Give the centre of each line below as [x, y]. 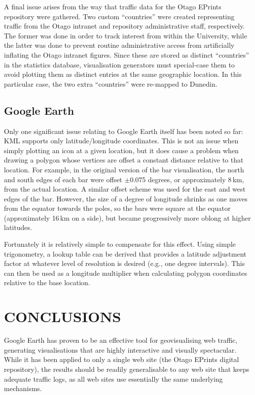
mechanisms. [23, 388]
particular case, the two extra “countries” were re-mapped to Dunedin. [111, 83]
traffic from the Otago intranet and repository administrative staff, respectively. [125, 26]
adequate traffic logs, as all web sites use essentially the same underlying [113, 379]
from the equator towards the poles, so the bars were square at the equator [117, 208]
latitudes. [18, 227]
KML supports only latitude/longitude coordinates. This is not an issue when [121, 141]
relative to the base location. [47, 282]
